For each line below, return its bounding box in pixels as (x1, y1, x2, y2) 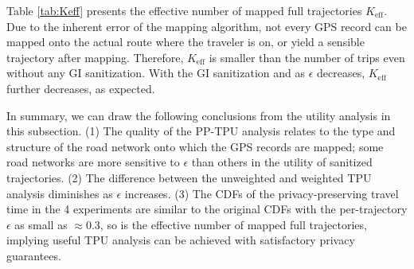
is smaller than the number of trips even (209, 49, 405, 65)
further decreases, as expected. (6, 80, 155, 96)
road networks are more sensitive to (6, 154, 180, 170)
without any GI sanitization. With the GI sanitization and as (6, 64, 305, 81)
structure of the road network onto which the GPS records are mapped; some (6, 138, 384, 154)
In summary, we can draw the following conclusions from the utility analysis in (6, 107, 391, 123)
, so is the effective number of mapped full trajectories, (100, 216, 367, 232)
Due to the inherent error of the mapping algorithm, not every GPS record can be (6, 18, 407, 34)
